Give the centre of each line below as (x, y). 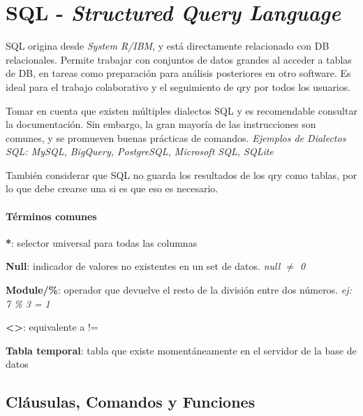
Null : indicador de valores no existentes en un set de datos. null (143, 266)
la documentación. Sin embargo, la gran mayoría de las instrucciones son (161, 124)
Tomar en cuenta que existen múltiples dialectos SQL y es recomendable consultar (181, 110)
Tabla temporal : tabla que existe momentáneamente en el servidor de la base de (181, 350)
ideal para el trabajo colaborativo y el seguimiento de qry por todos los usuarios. (178, 86)
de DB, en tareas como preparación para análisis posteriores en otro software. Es (178, 73)
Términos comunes (51, 216)
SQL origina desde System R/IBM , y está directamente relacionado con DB (168, 46)
